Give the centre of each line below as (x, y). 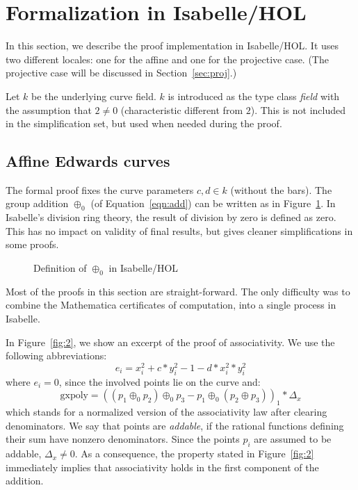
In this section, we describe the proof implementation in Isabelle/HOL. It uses (172, 46)
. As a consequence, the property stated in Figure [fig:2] (194, 454)
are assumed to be (293, 439)
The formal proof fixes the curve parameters (100, 189)
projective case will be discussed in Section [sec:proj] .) (121, 73)
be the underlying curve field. (94, 96)
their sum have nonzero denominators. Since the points (123, 439)
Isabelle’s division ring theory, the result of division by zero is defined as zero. (171, 217)
